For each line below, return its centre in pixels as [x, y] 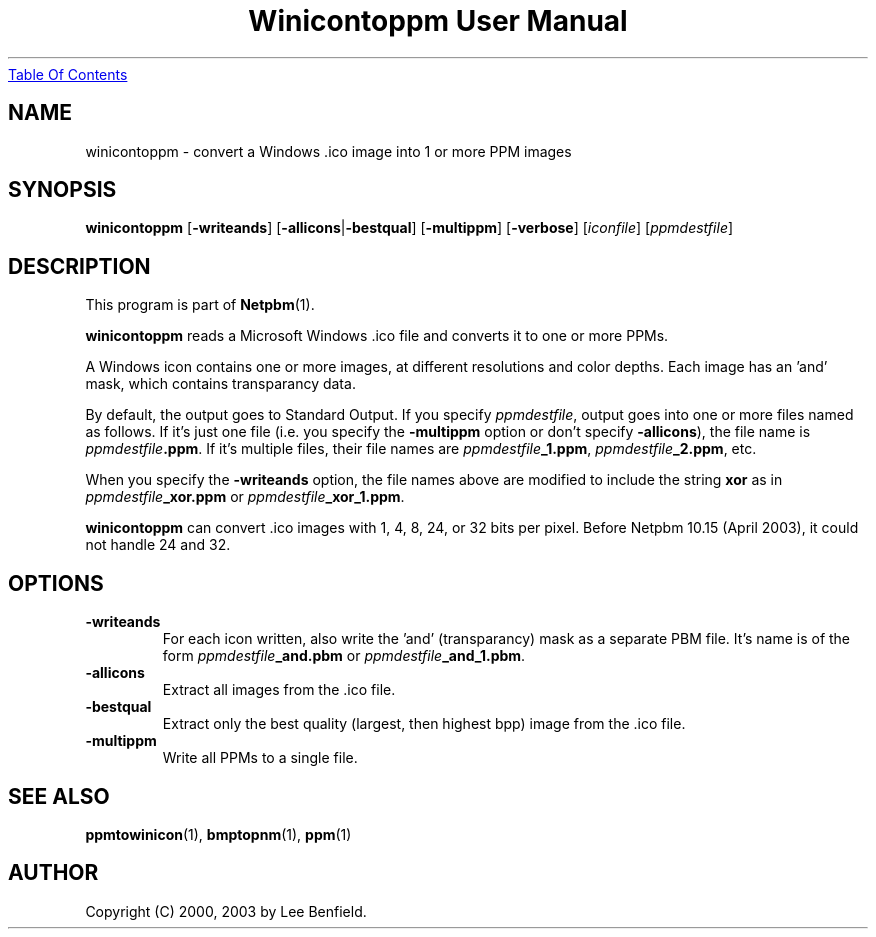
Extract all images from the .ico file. [279, 690]
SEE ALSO [59, 796]
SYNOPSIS [62, 190]
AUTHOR [53, 873]
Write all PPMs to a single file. [260, 758]
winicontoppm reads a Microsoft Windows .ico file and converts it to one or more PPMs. [377, 336]
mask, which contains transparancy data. [220, 384]
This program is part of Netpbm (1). [200, 305]
